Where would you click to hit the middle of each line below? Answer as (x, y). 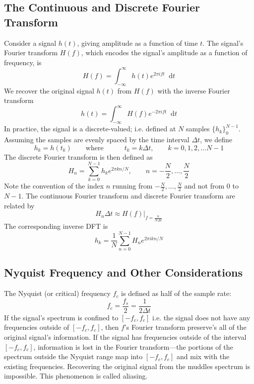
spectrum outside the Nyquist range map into (73, 356)
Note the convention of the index (54, 186)
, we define (216, 139)
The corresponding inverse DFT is (56, 226)
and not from (204, 186)
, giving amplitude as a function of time (137, 43)
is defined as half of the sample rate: (176, 293)
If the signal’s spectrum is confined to (61, 317)
